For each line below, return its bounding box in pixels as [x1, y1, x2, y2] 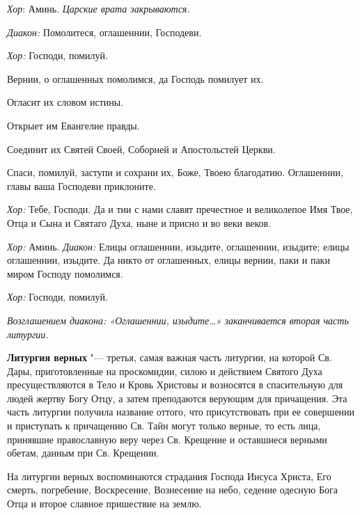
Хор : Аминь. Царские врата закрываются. [7, 1, 190, 15]
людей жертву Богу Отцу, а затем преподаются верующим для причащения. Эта [7, 390, 347, 405]
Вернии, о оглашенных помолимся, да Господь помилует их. [7, 71, 264, 86]
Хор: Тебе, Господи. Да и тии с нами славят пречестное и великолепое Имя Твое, [7, 202, 353, 216]
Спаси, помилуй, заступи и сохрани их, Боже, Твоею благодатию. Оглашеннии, [7, 165, 343, 180]
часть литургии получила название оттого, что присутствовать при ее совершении [7, 404, 355, 419]
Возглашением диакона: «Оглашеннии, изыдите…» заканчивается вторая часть [7, 312, 349, 327]
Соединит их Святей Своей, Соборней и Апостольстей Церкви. [7, 141, 276, 156]
